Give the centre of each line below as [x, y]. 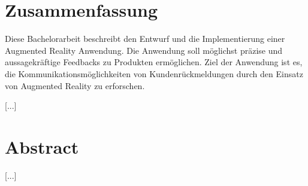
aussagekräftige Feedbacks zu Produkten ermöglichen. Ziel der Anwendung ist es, [154, 62]
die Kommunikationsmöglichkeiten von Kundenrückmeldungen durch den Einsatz [154, 73]
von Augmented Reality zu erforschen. [75, 85]
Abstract [42, 146]
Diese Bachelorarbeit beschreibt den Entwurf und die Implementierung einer [145, 39]
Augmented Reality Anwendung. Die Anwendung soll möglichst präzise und [144, 50]
